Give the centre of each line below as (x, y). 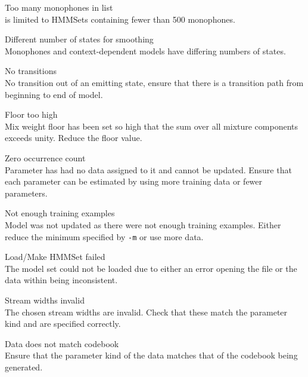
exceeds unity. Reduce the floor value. (74, 138)
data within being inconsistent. (61, 280)
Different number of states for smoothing (79, 39)
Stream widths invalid (45, 300)
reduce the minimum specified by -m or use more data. (104, 236)
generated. (24, 367)
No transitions (31, 71)
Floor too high (31, 114)
